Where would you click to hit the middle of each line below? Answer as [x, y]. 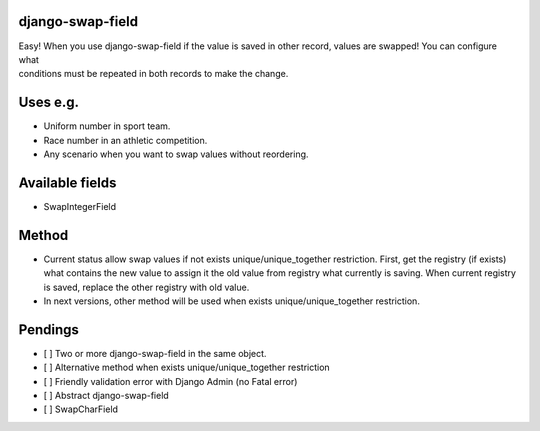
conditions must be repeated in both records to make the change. [153, 74]
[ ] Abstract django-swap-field [106, 396]
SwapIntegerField [80, 206]
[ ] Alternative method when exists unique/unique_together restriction [186, 367]
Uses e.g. [49, 102]
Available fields [67, 182]
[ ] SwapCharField [81, 409]
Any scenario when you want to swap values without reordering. [176, 154]
